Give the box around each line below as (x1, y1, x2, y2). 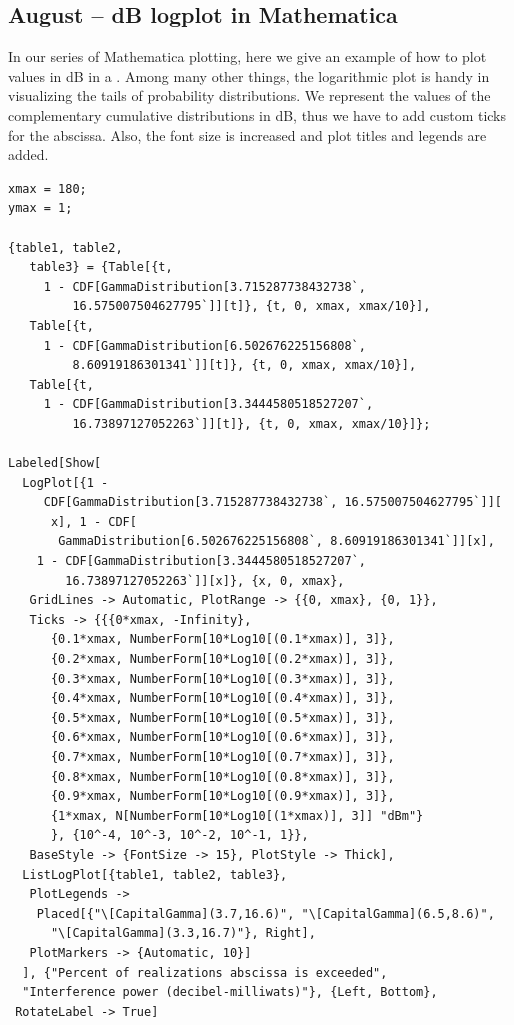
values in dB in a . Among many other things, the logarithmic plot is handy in (8, 65, 490, 86)
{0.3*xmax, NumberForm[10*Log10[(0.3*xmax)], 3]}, (50, 671, 395, 686)
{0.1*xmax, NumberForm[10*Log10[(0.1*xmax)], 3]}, (50, 632, 395, 647)
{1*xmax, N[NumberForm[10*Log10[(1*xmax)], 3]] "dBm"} (50, 808, 424, 823)
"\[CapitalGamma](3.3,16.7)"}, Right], (50, 926, 316, 941)
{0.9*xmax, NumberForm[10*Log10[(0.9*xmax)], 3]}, (50, 789, 395, 804)
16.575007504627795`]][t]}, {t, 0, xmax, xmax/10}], (72, 299, 431, 314)
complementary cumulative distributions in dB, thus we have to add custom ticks (8, 104, 507, 125)
